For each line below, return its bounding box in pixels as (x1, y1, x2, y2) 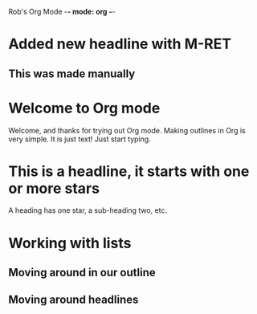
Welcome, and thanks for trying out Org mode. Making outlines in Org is (8, 125, 247, 135)
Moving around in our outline (8, 266, 157, 279)
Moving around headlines (8, 293, 139, 307)
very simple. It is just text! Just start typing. (8, 134, 151, 144)
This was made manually (8, 67, 136, 80)
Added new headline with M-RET (8, 35, 231, 53)
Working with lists (8, 234, 132, 252)
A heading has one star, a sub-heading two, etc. (8, 206, 167, 215)
